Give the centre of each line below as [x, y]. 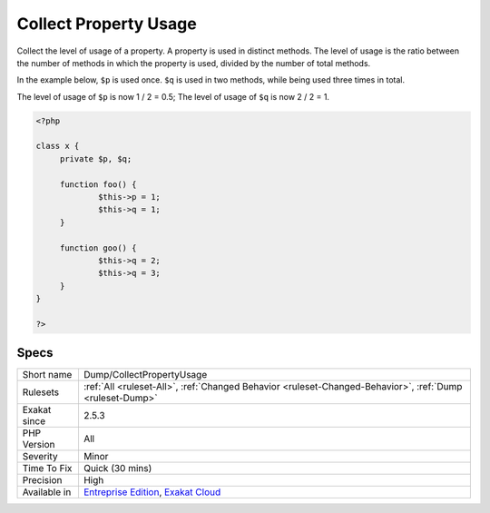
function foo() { [98, 184]
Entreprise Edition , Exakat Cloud [152, 492]
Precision [42, 480]
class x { [58, 146]
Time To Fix [47, 469]
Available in [47, 492]
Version [39, 445]
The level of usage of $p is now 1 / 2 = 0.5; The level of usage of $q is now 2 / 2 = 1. [173, 96]
